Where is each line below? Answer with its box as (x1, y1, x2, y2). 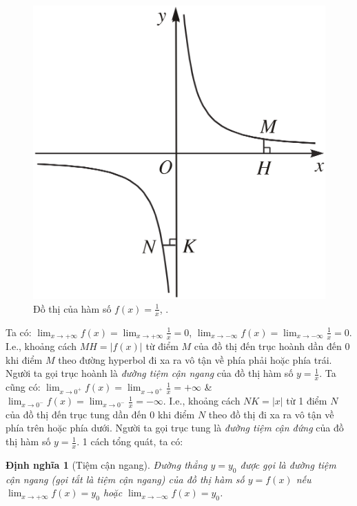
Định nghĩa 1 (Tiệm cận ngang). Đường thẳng (6, 457, 207, 471)
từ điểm (145, 339, 178, 353)
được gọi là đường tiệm (240, 457, 336, 471)
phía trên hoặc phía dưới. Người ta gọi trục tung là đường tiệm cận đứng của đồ (6, 420, 344, 435)
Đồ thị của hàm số (33, 301, 112, 315)
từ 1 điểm (286, 393, 327, 408)
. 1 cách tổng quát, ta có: (76, 434, 183, 449)
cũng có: (6, 380, 41, 394)
